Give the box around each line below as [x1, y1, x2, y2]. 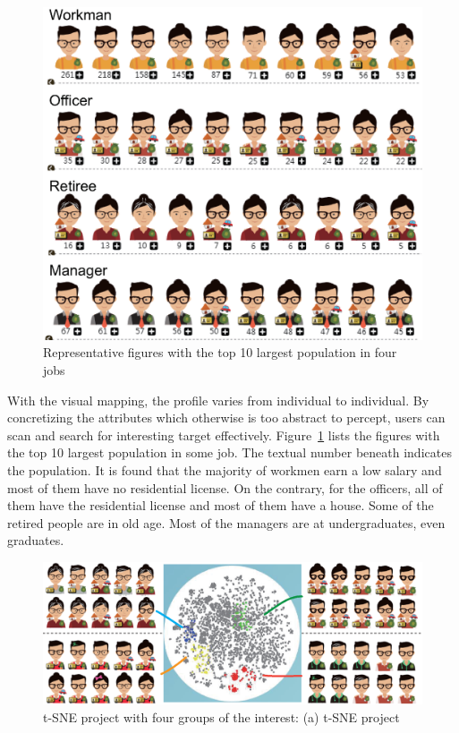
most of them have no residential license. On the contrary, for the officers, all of [7, 478, 443, 497]
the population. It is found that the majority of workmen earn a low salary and [7, 460, 442, 479]
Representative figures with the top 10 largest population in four [43, 343, 397, 362]
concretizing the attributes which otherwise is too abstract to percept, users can [7, 408, 446, 427]
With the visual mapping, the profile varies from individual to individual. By [7, 390, 429, 409]
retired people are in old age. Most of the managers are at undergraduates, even [7, 513, 446, 532]
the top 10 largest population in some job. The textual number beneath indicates [7, 443, 452, 462]
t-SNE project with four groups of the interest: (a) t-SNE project [43, 707, 400, 726]
